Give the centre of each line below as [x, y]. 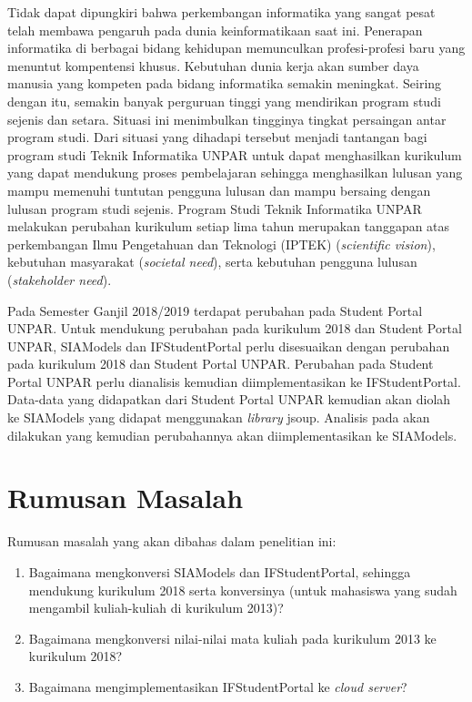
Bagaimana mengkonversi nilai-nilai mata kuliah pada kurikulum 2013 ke [232, 638]
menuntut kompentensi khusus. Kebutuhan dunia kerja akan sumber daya [213, 65]
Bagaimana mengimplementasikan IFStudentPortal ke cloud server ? [218, 686]
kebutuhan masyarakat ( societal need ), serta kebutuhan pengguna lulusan [212, 262]
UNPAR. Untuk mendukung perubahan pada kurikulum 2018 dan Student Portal [235, 328]
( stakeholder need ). [60, 279]
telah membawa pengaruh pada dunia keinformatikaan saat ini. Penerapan [215, 30]
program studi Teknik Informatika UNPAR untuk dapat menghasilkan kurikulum [235, 154]
